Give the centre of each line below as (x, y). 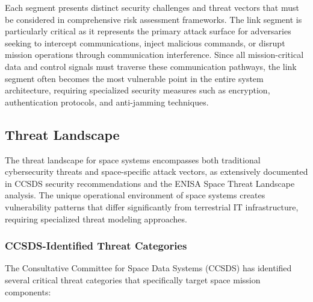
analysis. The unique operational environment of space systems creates (135, 195)
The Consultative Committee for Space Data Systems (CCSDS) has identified (148, 268)
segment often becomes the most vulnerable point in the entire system (134, 78)
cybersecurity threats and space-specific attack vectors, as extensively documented (156, 171)
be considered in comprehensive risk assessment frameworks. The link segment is (153, 19)
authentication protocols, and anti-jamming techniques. (107, 102)
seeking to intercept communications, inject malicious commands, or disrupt (145, 42)
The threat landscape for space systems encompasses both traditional (133, 159)
